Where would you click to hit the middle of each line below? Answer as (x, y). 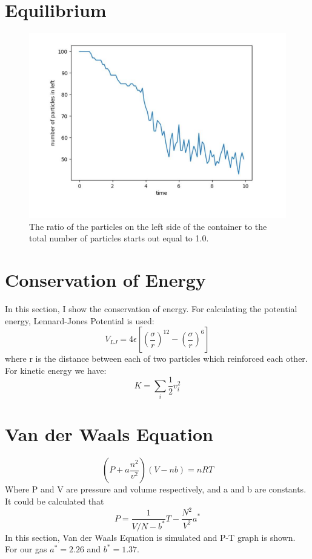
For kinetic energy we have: (56, 370)
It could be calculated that (55, 501)
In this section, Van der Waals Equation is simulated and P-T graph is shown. (150, 537)
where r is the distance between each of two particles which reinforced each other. (156, 358)
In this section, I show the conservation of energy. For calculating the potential (151, 309)
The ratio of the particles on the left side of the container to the (148, 226)
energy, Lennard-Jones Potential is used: (80, 320)
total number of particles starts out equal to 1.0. (119, 238)
